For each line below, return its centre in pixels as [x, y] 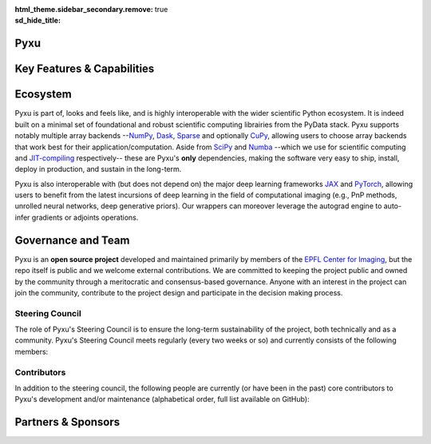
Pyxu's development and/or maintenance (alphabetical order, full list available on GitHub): [162, 399]
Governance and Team [72, 240]
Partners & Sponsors [67, 422]
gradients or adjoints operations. [85, 217]
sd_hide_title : [38, 21]
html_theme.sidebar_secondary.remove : [84, 9]
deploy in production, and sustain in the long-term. [98, 169]
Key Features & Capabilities [85, 69]
